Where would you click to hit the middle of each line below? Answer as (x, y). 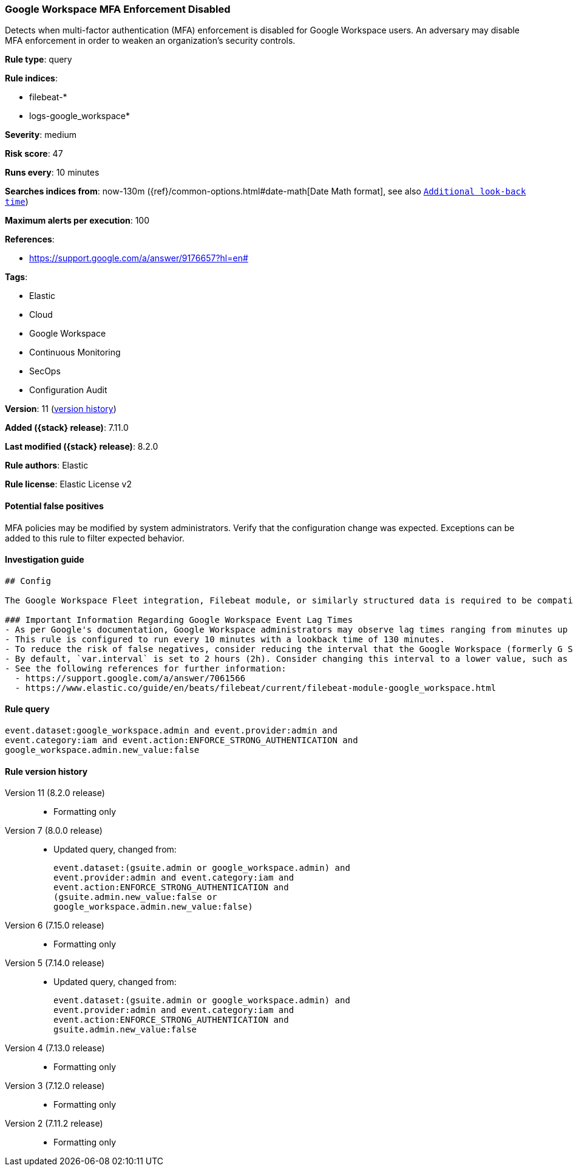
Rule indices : (31, 78)
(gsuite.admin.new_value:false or (135, 897)
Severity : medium (41, 135)
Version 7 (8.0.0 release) (54, 831)
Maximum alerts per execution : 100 (77, 221)
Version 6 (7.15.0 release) (55, 925)
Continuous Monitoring (75, 352)
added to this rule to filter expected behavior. (95, 538)
